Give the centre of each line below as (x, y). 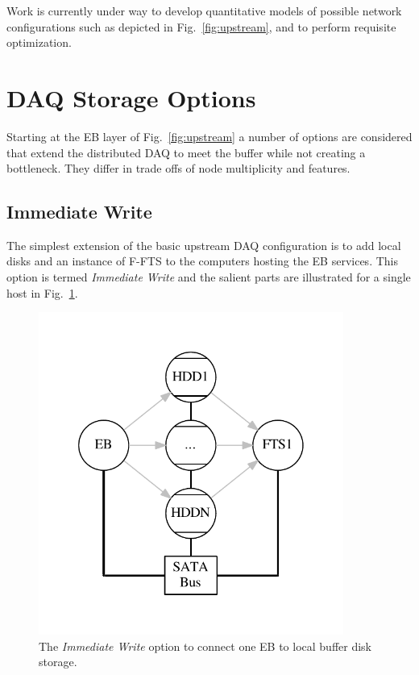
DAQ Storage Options (131, 97)
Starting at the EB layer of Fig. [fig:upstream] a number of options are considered (209, 136)
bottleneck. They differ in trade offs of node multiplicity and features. (178, 168)
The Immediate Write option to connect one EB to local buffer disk (205, 646)
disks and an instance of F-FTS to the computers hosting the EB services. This (202, 261)
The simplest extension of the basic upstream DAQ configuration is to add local (204, 245)
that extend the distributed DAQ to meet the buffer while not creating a (186, 152)
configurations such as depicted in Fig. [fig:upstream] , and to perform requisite (201, 26)
